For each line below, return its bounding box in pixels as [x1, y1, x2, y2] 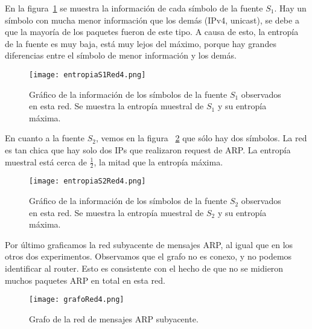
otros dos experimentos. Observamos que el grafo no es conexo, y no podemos [5, 250, 292, 263]
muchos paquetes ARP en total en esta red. [5, 273, 165, 286]
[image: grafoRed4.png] [29, 295, 124, 304]
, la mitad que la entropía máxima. [94, 155, 223, 168]
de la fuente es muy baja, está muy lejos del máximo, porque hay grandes [5, 37, 276, 50]
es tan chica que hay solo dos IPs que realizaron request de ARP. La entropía [5, 144, 291, 156]
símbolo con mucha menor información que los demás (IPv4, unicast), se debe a [5, 13, 299, 26]
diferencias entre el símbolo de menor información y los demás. [5, 49, 237, 62]
